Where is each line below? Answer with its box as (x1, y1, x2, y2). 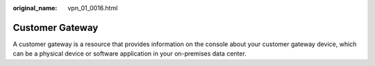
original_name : (12, 4, 58, 12)
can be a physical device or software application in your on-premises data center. (12, 49, 247, 58)
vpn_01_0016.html (67, 4, 118, 12)
